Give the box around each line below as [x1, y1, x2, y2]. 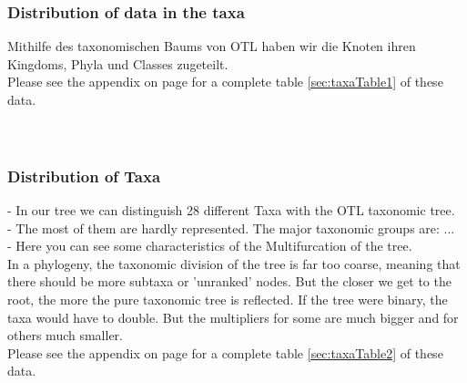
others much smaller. [7, 326, 123, 345]
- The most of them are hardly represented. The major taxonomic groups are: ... [7, 218, 455, 237]
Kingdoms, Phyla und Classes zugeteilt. [7, 54, 228, 73]
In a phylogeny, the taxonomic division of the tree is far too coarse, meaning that [7, 254, 461, 273]
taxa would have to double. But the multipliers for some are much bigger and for [7, 307, 459, 326]
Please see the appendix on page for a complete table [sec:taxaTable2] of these [7, 343, 443, 362]
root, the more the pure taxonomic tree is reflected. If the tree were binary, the [7, 289, 448, 308]
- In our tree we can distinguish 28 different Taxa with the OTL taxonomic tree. [7, 201, 455, 219]
